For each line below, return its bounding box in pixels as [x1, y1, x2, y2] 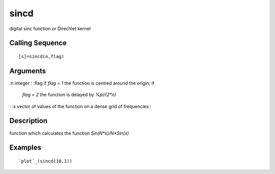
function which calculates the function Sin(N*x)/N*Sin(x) [9, 130, 129, 136]
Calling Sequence [9, 39, 67, 47]
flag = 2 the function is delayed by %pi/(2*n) [22, 92, 117, 98]
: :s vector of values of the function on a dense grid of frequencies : [9, 103, 152, 109]
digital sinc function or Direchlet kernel [9, 26, 91, 32]
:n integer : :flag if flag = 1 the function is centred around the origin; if [9, 80, 155, 86]
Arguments [9, 66, 46, 75]
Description [9, 116, 48, 125]
